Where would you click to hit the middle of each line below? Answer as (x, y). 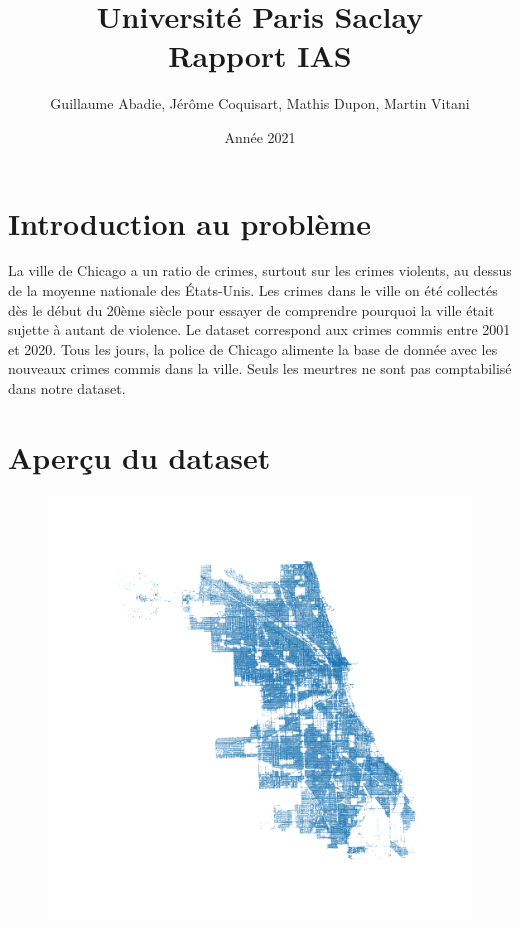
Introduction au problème (189, 222)
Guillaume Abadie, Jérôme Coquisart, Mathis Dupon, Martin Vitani (260, 103)
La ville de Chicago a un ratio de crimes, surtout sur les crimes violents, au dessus (260, 270)
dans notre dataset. (67, 388)
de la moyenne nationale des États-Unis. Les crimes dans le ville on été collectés (253, 290)
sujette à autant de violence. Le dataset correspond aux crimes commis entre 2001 (259, 329)
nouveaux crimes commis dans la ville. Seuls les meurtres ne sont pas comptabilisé (260, 368)
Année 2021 (260, 136)
